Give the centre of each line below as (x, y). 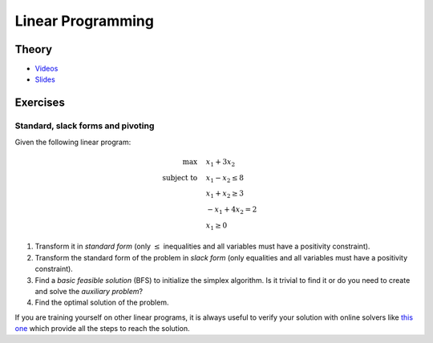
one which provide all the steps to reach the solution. (102, 329)
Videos (47, 69)
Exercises (40, 103)
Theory (34, 49)
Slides (45, 79)
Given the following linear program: (73, 142)
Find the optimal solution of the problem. (102, 303)
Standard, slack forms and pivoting (85, 126)
